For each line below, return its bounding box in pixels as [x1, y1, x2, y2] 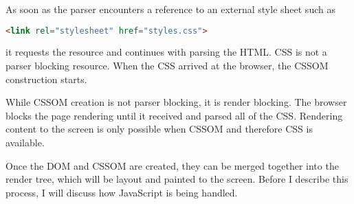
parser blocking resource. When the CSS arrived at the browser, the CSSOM [5, 58, 329, 73]
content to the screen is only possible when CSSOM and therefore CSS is [5, 122, 313, 136]
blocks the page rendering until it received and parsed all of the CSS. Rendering [5, 108, 343, 122]
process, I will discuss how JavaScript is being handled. [5, 185, 238, 199]
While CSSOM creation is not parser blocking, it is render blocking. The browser [5, 95, 347, 109]
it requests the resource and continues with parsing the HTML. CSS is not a [5, 45, 327, 59]
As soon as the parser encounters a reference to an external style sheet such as [5, 2, 335, 16]
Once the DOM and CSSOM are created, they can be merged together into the [5, 158, 339, 172]
